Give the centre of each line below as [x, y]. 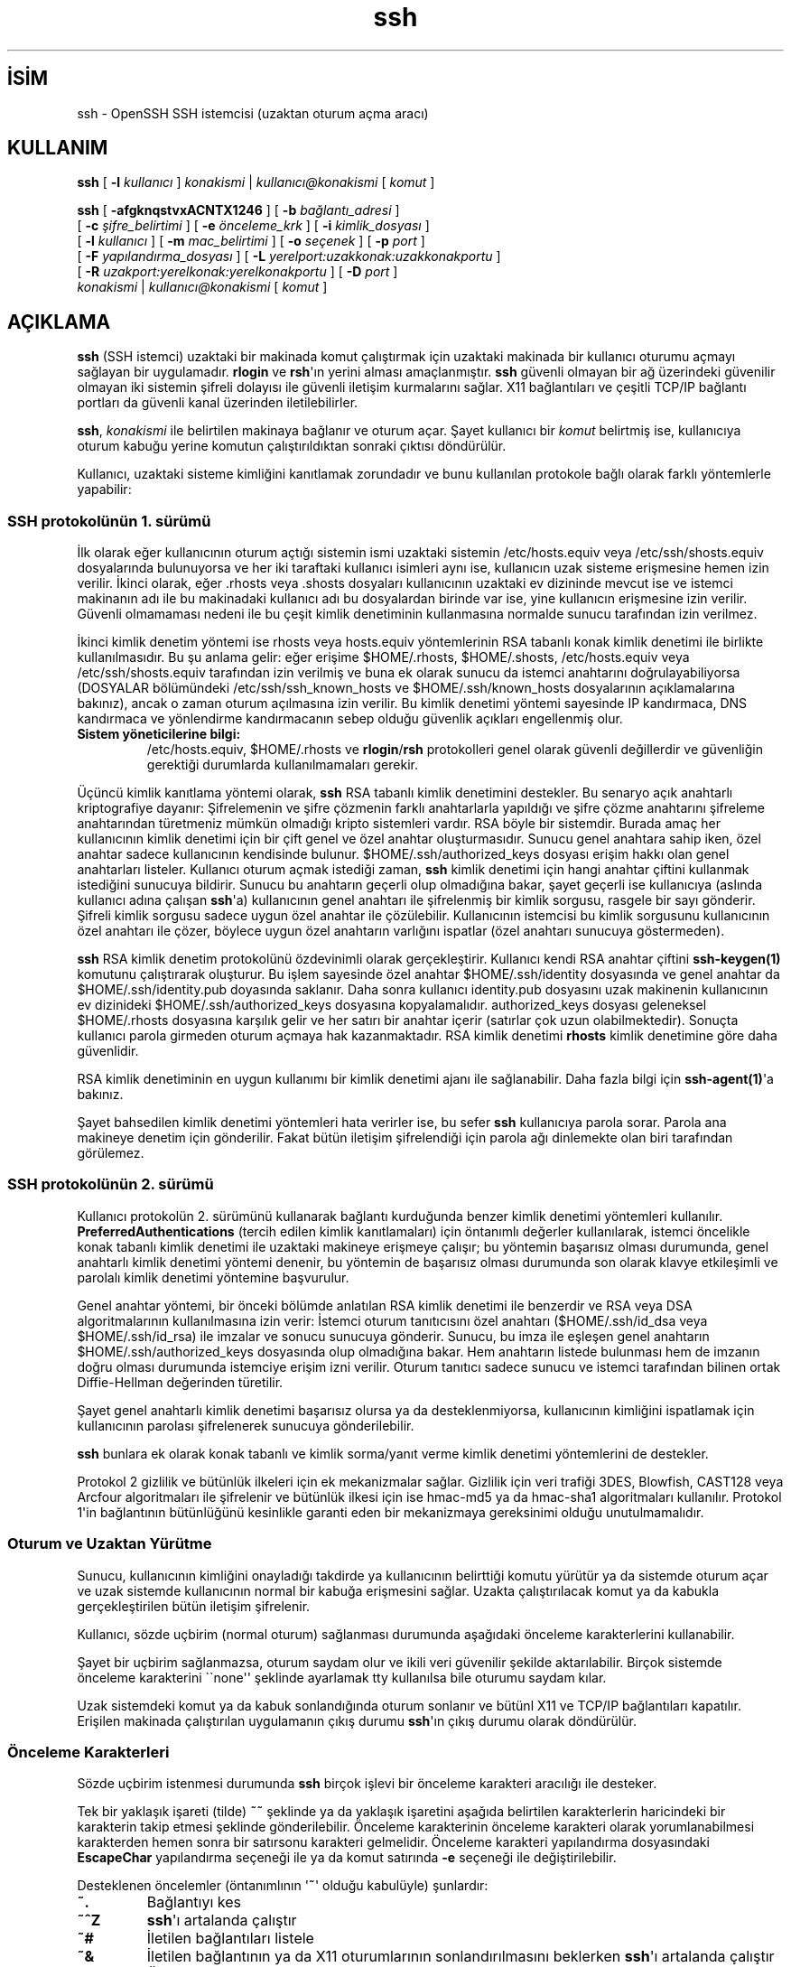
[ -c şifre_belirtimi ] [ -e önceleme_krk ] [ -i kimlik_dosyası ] [253, 226]
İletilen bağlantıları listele [230, 1939]
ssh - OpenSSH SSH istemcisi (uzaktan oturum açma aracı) [253, 113]
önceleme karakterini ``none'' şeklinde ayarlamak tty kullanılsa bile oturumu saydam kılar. [342, 1677]
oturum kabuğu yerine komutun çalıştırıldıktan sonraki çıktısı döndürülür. [292, 446]
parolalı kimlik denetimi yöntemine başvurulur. [213, 1277]
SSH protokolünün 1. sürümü [109, 521]
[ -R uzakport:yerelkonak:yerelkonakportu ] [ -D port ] [237, 272]
